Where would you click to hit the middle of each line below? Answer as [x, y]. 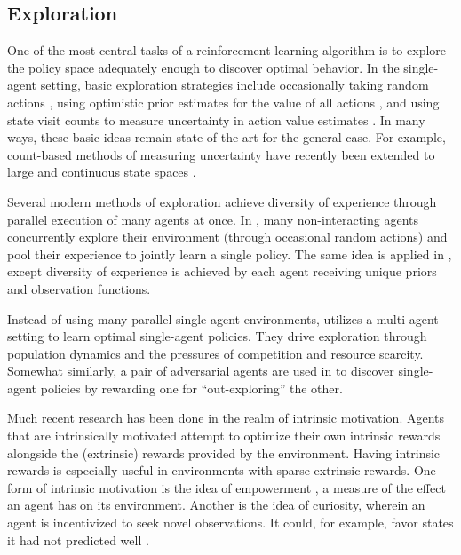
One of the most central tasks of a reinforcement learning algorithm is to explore [227, 50]
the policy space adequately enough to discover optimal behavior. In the [203, 67]
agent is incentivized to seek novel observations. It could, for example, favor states [230, 523]
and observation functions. [79, 288]
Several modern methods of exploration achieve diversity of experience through [222, 201]
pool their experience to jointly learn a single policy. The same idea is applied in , [230, 254]
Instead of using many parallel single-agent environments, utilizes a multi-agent [223, 318]
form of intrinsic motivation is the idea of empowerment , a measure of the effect [227, 487]
